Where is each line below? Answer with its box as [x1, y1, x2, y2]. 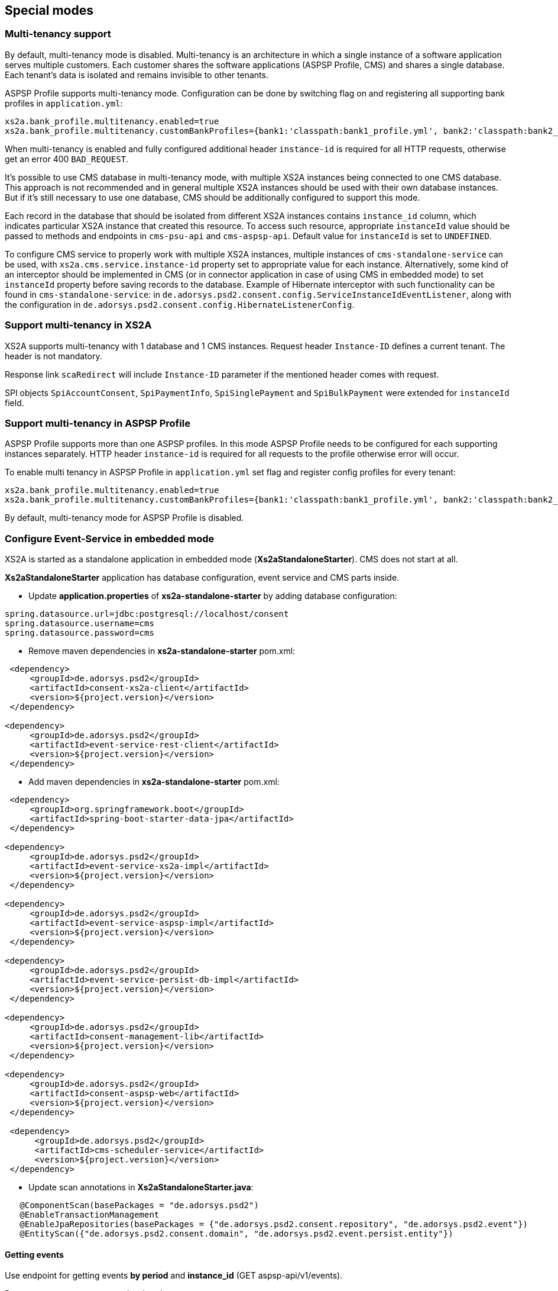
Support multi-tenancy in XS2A [5, 319, 152, 331]
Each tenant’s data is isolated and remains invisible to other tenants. [5, 69, 268, 80]
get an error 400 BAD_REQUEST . [5, 153, 129, 164]
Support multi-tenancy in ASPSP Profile [5, 417, 190, 429]
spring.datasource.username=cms [5, 619, 154, 629]
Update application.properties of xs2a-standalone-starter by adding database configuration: [28, 591, 397, 601]
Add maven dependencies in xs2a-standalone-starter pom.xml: [28, 777, 280, 787]
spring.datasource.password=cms [5, 628, 154, 638]
